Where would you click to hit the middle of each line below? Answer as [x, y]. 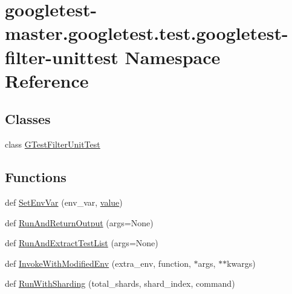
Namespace [173, 57]
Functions [36, 177]
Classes [28, 119]
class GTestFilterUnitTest [53, 144]
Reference [47, 80]
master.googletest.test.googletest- [147, 33]
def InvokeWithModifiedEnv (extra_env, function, [98, 263]
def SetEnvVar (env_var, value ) [64, 202]
